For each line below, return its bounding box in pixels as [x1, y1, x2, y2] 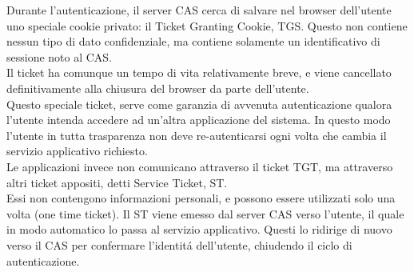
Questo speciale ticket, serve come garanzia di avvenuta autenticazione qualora [6, 95, 392, 112]
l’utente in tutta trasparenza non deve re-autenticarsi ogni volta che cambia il [6, 126, 387, 143]
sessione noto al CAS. [6, 48, 113, 65]
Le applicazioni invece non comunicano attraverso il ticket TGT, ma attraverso [6, 158, 393, 174]
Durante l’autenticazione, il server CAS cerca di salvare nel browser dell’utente [6, 2, 392, 18]
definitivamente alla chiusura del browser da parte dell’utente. [6, 79, 309, 96]
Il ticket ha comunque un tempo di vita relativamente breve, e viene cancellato [6, 64, 392, 81]
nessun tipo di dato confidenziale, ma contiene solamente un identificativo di [6, 33, 380, 50]
